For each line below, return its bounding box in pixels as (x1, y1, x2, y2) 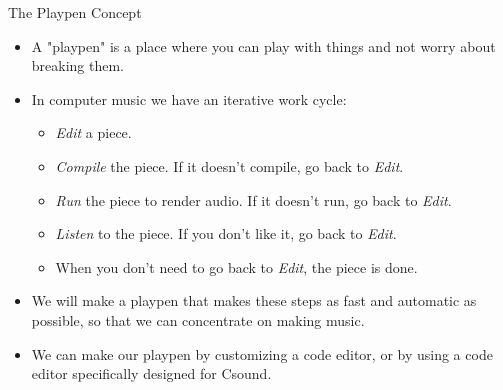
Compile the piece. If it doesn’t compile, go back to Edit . (55, 155, 404, 176)
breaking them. (31, 55, 125, 76)
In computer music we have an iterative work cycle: (31, 88, 347, 109)
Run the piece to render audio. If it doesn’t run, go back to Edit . (55, 189, 452, 210)
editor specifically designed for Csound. (31, 363, 272, 384)
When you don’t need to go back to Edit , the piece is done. (55, 256, 418, 277)
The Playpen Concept (8, 2, 142, 22)
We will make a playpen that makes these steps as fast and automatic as (31, 290, 477, 311)
